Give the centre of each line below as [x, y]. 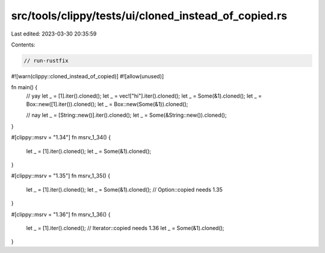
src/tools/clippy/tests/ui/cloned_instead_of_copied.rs [149, 16]
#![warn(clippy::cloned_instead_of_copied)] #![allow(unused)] [88, 76]
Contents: [23, 45]
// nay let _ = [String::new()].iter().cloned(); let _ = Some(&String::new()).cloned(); [126, 115]
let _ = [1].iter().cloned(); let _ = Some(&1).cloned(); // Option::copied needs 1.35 [124, 189]
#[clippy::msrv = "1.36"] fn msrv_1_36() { [61, 214]
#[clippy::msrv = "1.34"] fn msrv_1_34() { [61, 137]
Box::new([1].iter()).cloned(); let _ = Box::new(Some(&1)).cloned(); [107, 104]
